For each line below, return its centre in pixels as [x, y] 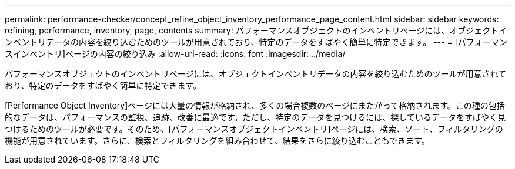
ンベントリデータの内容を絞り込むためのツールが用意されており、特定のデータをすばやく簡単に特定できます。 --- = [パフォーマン [256, 42]
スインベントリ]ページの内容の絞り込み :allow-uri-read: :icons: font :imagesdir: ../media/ [175, 54]
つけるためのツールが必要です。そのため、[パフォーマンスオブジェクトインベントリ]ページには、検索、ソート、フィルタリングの [254, 129]
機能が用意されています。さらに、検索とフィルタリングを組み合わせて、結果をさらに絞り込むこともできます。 [217, 141]
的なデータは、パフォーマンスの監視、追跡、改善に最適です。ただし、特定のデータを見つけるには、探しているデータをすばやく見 [255, 117]
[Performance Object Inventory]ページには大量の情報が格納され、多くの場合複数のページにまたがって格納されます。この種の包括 [255, 105]
